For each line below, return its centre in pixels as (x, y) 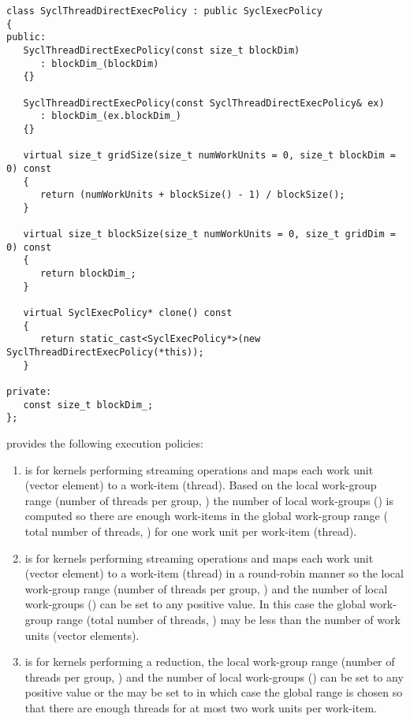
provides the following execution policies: (105, 443)
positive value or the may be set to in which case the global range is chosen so (214, 692)
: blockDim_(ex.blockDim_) (110, 116)
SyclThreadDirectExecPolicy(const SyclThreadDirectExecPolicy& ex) (204, 103)
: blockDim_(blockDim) (99, 63)
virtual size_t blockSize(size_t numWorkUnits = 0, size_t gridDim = (209, 234)
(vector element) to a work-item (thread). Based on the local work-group (201, 485)
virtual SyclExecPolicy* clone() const (128, 313)
